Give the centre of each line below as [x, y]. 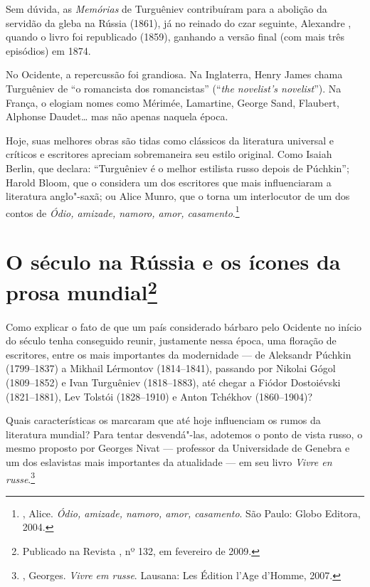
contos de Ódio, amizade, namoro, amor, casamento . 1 [123, 211]
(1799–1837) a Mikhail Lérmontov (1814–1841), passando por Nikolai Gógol [171, 368]
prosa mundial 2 [81, 291]
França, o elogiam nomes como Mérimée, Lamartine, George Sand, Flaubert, [173, 102]
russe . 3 [21, 477]
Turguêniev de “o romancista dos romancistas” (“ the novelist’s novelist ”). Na [174, 88]
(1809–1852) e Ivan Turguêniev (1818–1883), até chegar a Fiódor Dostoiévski [173, 382]
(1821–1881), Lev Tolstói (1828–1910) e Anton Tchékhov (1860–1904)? [159, 396]
